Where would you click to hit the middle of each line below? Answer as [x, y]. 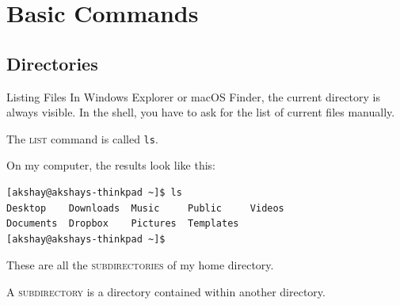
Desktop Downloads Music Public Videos [145, 208]
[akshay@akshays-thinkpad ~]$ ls [94, 193]
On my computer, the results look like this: [111, 165]
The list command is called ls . [82, 138]
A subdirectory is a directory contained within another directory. [166, 291]
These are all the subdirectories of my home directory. [140, 265]
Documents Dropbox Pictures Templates [123, 224]
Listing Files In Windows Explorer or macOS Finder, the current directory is [193, 96]
